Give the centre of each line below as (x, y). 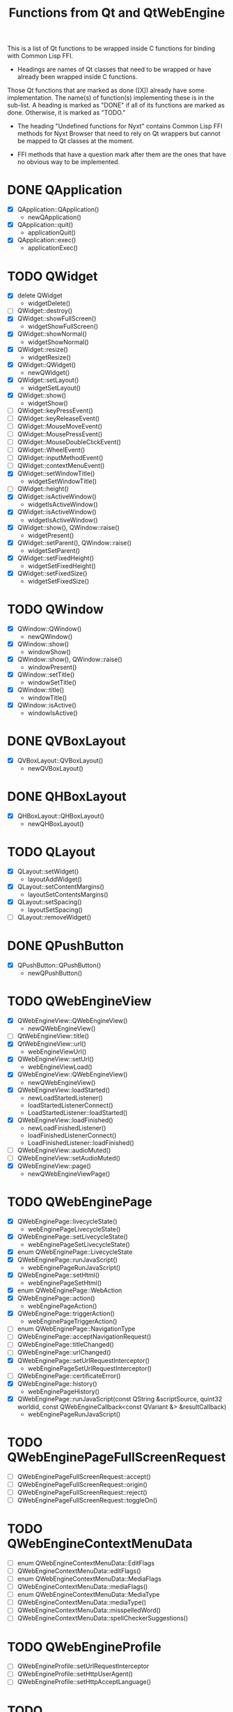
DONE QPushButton (65, 946)
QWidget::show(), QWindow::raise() (68, 527)
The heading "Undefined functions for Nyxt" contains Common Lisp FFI (120, 126)
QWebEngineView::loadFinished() (65, 1120)
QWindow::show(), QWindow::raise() (70, 659)
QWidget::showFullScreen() (57, 318)
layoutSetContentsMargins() (68, 894)
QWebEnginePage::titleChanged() (66, 1345)
